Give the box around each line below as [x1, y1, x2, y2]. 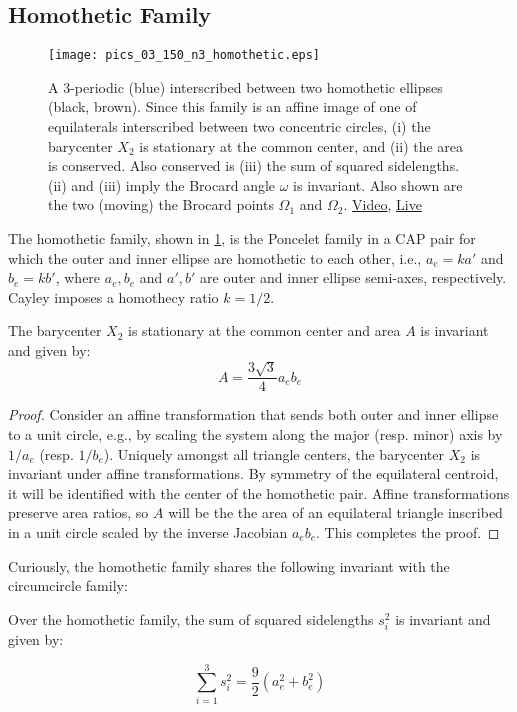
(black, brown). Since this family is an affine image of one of [48, 96, 417, 117]
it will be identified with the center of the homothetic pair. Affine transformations [8, 482, 510, 503]
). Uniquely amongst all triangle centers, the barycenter [103, 443, 445, 464]
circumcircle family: [8, 575, 128, 596]
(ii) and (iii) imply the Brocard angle [48, 174, 276, 195]
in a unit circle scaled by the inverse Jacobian [8, 521, 288, 542]
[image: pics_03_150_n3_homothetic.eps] [48, 48, 321, 63]
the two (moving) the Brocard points [48, 194, 274, 215]
